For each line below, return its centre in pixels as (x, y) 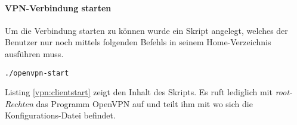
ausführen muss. (34, 53)
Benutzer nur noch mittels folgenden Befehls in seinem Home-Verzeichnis (138, 42)
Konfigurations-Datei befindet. (60, 115)
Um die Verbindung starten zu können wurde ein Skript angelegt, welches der (146, 30)
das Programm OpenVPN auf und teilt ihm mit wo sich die (144, 103)
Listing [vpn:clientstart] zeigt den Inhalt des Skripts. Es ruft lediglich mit (139, 92)
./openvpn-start (37, 73)
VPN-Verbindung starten (58, 7)
